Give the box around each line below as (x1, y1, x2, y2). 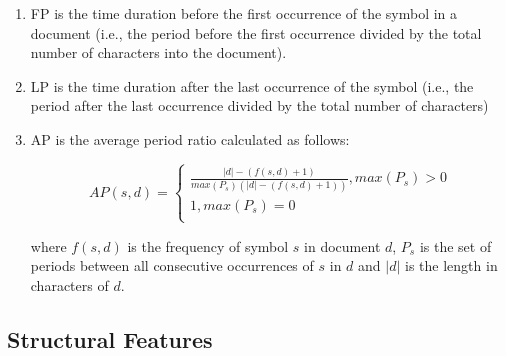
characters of (30, 275, 109, 296)
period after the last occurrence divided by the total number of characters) (30, 95, 489, 116)
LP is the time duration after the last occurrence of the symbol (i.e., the (30, 75, 474, 96)
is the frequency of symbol (127, 235, 289, 256)
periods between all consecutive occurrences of (30, 255, 314, 276)
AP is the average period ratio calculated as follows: (30, 128, 350, 149)
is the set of (419, 235, 492, 256)
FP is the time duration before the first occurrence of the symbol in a (30, 3, 458, 23)
